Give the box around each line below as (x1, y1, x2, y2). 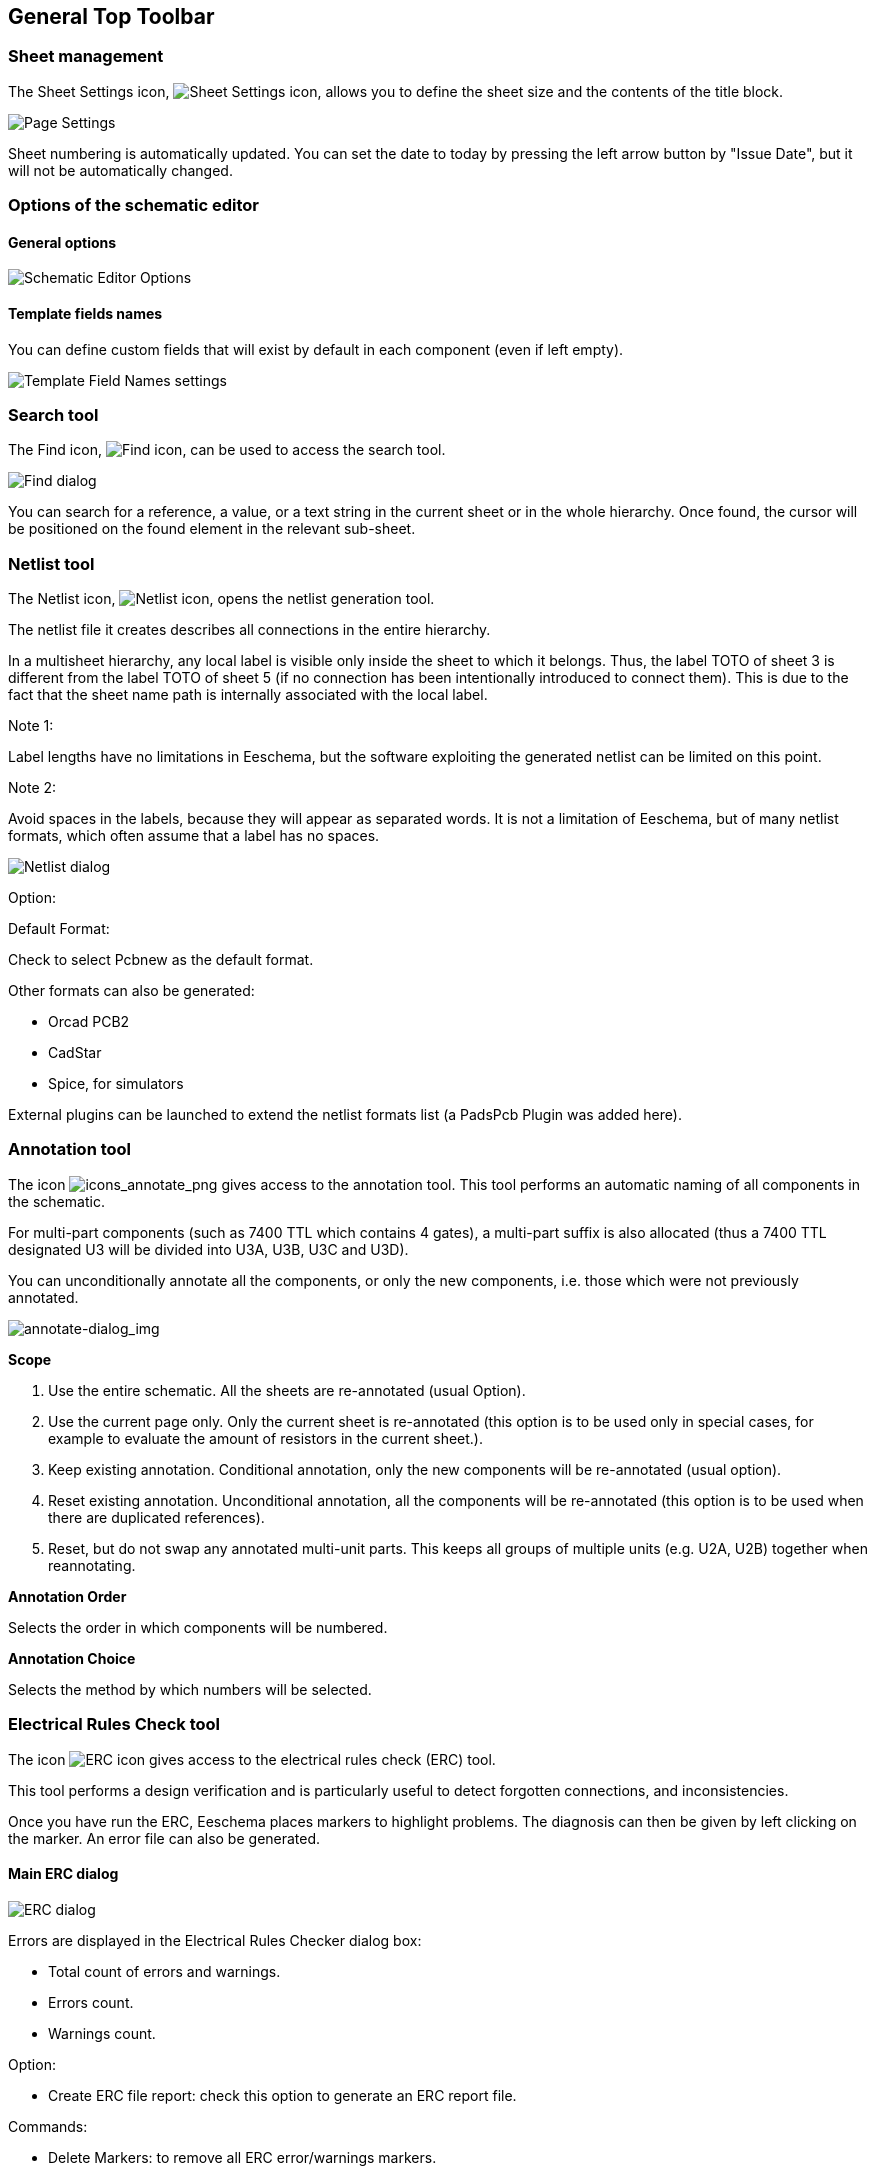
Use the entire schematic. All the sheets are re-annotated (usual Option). (48, 1381, 526, 1399)
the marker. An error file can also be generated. (8, 1829, 321, 1847)
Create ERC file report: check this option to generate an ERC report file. (48, 2086, 517, 2104)
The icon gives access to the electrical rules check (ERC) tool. (8, 1750, 496, 1768)
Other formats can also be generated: (8, 982, 255, 1000)
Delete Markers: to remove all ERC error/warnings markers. (48, 2148, 437, 2166)
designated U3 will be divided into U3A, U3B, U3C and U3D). (8, 1240, 409, 1258)
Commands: (8, 2117, 88, 2135)
